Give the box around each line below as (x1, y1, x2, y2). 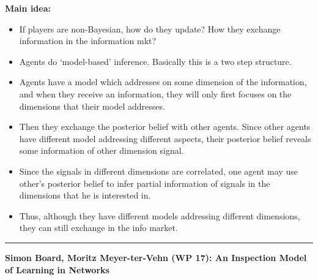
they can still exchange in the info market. (19, 221, 178, 234)
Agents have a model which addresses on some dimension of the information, (19, 75, 307, 88)
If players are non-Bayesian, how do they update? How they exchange (19, 22, 281, 35)
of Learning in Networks (5, 263, 109, 276)
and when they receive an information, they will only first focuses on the (19, 87, 292, 100)
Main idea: (5, 2, 51, 14)
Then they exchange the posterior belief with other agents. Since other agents (19, 120, 311, 133)
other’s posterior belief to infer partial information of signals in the (19, 176, 270, 189)
